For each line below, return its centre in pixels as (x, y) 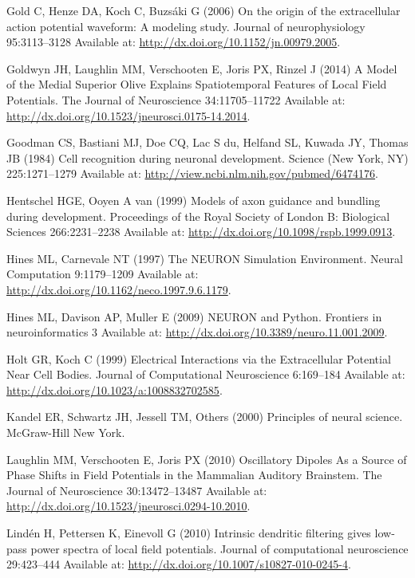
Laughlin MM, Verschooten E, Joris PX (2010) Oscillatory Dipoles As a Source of (207, 459)
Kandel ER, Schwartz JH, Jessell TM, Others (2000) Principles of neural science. (205, 417)
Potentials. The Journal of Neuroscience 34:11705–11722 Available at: (176, 99)
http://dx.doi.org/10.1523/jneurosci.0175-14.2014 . (128, 115)
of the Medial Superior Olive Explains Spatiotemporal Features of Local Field (197, 84)
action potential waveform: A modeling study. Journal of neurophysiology (186, 26)
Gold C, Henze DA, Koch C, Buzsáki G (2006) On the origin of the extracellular (204, 10)
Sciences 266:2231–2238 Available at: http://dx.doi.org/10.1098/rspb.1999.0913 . (201, 232)
